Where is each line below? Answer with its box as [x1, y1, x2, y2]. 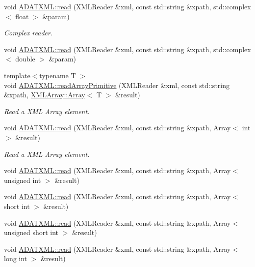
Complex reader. [4, 28, 53, 38]
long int [4, 253, 27, 264]
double [15, 54, 35, 64]
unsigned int [4, 175, 41, 185]
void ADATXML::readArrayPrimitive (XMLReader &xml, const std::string [4, 80, 229, 90]
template [4, 70, 30, 80]
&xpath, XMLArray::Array [4, 89, 85, 100]
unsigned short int [4, 227, 59, 237]
